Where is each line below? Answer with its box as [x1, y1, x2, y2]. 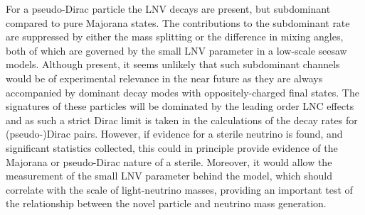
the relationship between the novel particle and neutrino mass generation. [6, 196, 327, 211]
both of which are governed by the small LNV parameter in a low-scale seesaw [6, 43, 347, 57]
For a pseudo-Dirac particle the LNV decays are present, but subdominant [6, 1, 331, 16]
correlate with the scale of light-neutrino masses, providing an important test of [6, 182, 353, 197]
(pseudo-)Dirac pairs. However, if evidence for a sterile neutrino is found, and [6, 126, 343, 141]
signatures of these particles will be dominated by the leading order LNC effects [6, 99, 354, 114]
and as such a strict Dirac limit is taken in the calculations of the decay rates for [6, 112, 358, 127]
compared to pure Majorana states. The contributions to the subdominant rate [6, 15, 350, 30]
